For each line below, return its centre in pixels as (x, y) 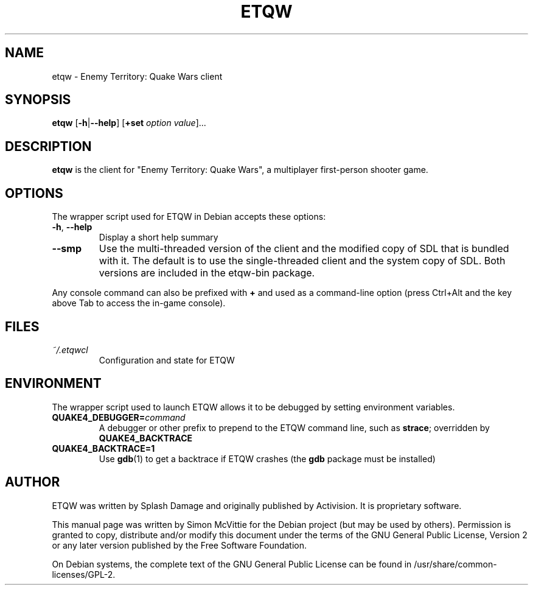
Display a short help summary (159, 237)
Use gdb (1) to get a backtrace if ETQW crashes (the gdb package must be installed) (267, 458)
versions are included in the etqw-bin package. (207, 273)
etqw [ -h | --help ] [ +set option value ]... (129, 123)
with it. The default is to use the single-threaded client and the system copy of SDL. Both (302, 261)
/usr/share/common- (455, 564)
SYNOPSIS (38, 100)
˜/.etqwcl (70, 349)
